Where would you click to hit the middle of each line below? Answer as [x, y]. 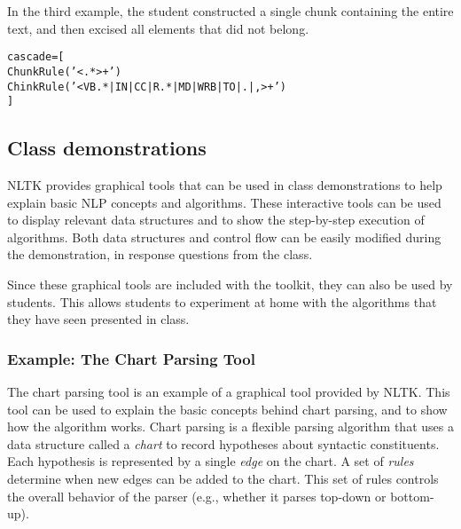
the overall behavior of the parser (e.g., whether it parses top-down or [197, 496]
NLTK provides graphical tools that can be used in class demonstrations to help [225, 185]
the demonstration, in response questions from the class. [160, 254]
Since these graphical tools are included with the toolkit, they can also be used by [230, 284]
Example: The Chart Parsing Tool [131, 358]
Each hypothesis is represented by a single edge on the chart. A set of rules [211, 461]
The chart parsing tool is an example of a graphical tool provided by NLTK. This [229, 391]
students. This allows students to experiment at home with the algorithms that [222, 301]
